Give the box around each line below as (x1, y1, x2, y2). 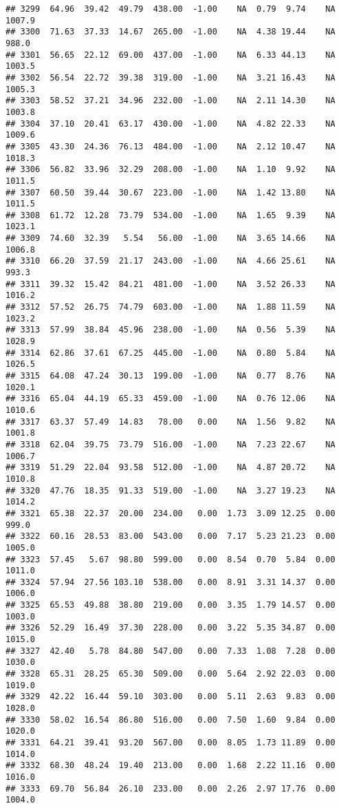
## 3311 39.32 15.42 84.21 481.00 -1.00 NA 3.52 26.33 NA (5, 279, 335, 289)
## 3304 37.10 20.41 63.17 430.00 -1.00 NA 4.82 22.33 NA (5, 118, 335, 129)
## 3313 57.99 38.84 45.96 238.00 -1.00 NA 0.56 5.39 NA (5, 325, 335, 335)
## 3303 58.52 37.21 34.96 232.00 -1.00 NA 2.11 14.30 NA (5, 96, 335, 106)
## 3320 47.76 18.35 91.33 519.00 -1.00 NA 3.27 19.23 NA (5, 485, 335, 496)
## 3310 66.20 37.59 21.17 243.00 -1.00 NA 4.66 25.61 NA (5, 256, 335, 266)
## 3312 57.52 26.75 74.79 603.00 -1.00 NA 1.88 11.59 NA (5, 302, 335, 312)
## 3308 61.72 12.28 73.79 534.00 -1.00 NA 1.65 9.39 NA (5, 210, 335, 220)
